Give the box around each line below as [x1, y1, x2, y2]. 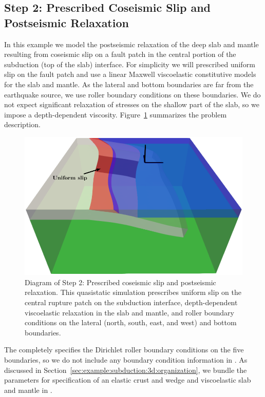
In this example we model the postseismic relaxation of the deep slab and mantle [4, 38, 259, 49]
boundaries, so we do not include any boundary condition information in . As [4, 354, 248, 365]
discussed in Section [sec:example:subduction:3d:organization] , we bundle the [4, 364, 247, 375]
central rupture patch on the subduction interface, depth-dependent [25, 297, 238, 308]
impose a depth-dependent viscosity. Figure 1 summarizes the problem [4, 109, 227, 120]
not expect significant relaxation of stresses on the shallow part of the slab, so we [4, 99, 259, 110]
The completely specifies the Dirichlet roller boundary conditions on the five [4, 344, 244, 355]
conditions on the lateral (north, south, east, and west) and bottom [25, 317, 237, 328]
